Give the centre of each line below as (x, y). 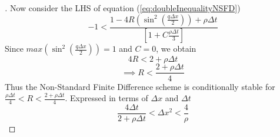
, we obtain (176, 49)
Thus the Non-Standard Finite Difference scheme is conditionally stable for (140, 86)
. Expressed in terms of (106, 98)
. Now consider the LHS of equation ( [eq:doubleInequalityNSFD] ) (123, 8)
